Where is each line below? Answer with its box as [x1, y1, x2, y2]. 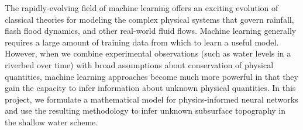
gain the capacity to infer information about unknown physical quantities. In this [5, 82, 296, 94]
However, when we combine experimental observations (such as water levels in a [5, 47, 291, 59]
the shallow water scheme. [5, 115, 98, 128]
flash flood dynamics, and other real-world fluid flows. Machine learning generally [5, 24, 297, 37]
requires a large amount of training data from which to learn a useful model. [5, 36, 279, 48]
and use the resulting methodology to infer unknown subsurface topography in [5, 104, 286, 117]
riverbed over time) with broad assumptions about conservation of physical [5, 58, 274, 71]
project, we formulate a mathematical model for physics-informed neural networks [5, 93, 298, 105]
